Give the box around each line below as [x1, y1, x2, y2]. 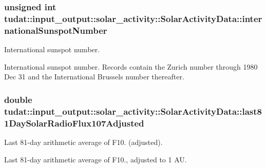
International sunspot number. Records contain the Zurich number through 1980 [4, 61, 258, 72]
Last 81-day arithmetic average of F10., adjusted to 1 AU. [4, 154, 187, 164]
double [4, 93, 32, 106]
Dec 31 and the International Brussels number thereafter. [4, 71, 184, 82]
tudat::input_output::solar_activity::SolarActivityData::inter [4, 12, 262, 25]
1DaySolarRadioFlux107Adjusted [4, 116, 144, 129]
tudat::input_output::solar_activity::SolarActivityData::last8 [4, 104, 262, 117]
